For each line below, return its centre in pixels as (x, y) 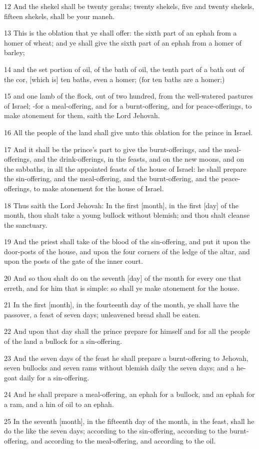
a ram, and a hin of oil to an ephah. (59, 404)
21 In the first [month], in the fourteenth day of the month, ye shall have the (121, 305)
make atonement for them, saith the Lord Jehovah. (82, 115)
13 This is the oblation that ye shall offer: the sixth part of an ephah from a (120, 33)
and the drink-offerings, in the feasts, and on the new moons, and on (139, 159)
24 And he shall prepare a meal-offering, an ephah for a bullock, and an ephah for (129, 394)
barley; (14, 52)
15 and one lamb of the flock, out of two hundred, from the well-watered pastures (129, 96)
